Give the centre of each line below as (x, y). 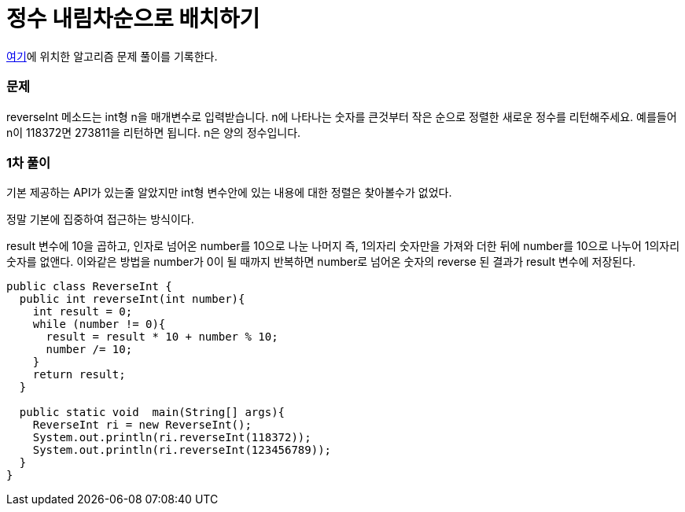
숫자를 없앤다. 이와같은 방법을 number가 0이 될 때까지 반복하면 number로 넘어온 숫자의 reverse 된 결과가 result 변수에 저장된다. (321, 262)
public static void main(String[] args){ (152, 413)
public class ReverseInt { (89, 287)
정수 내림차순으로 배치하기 (133, 19)
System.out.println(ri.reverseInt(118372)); (172, 438)
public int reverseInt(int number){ (132, 299)
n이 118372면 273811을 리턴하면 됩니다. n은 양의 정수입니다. (154, 132)
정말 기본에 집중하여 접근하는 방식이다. (100, 219)
